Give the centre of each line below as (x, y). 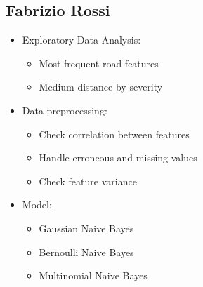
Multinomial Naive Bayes (93, 275)
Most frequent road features (99, 63)
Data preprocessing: (65, 110)
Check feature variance (88, 181)
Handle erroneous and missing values (118, 158)
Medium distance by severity (101, 87)
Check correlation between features (114, 134)
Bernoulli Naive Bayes (86, 252)
